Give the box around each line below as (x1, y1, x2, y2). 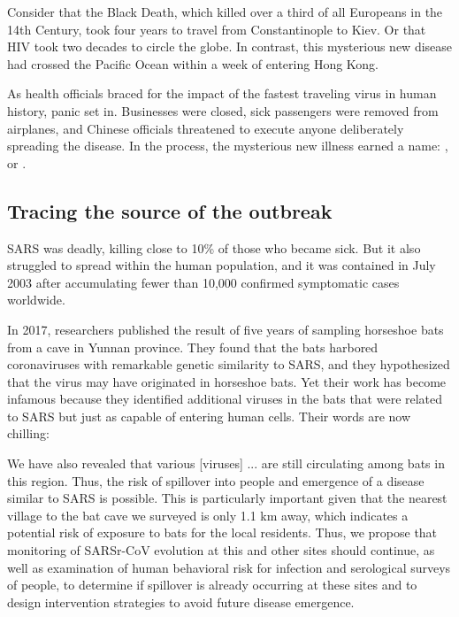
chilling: (7, 424, 50, 443)
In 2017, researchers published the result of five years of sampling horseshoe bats (7, 320, 444, 338)
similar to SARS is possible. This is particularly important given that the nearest (7, 489, 448, 507)
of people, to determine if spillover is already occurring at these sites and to (7, 575, 417, 594)
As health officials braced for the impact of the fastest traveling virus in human (7, 84, 437, 103)
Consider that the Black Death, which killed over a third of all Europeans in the (7, 3, 443, 20)
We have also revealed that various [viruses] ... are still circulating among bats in (7, 454, 445, 473)
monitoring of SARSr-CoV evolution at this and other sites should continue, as (7, 541, 435, 559)
